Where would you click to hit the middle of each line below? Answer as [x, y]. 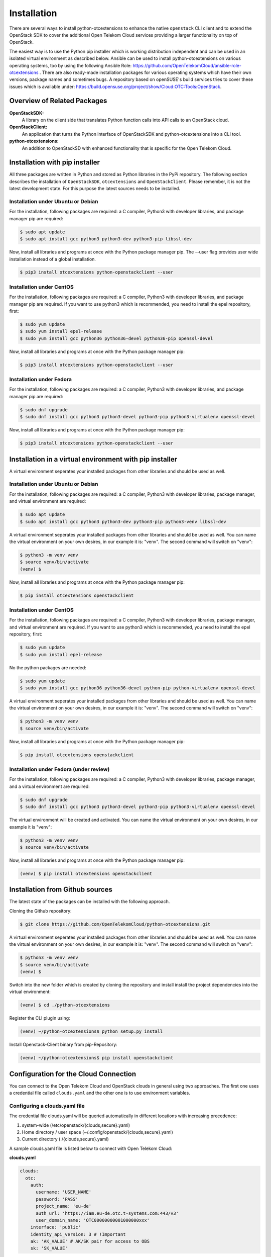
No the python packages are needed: [48, 667]
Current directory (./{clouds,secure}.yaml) [65, 1139]
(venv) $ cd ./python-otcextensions [65, 1005]
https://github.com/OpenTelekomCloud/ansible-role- [187, 65]
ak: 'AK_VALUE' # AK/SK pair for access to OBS [90, 1241]
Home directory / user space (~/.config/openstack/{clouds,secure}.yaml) [97, 1132]
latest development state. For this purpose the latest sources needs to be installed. [95, 189]
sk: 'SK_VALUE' [49, 1248]
